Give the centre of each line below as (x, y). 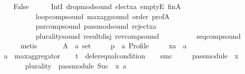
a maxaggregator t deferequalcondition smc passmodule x (121, 55)
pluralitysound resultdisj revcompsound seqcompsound (138, 35)
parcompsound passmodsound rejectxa (96, 26)
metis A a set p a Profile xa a (103, 46)
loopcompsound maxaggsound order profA (102, 16)
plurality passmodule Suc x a (75, 65)
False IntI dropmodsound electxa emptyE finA (97, 6)
